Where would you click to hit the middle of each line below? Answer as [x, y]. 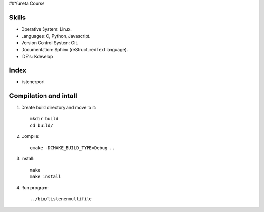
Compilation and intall [43, 96]
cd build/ [42, 126]
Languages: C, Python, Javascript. [56, 36]
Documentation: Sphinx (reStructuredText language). [75, 50]
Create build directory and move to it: [59, 108]
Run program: [35, 188]
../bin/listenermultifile [61, 199]
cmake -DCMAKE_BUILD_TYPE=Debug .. [73, 148]
